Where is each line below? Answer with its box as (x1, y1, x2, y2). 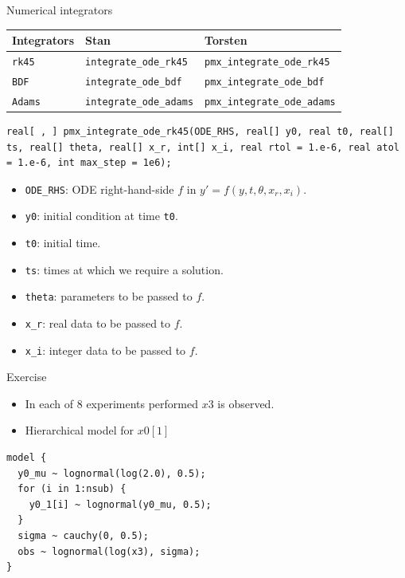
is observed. (217, 395, 275, 411)
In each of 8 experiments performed (25, 395, 198, 411)
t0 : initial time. (25, 234, 101, 250)
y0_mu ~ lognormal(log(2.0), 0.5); (18, 467, 206, 479)
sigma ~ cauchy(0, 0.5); (18, 530, 149, 542)
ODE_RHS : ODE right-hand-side (25, 180, 174, 197)
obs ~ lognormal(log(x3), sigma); (18, 545, 201, 557)
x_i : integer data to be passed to (25, 341, 186, 358)
